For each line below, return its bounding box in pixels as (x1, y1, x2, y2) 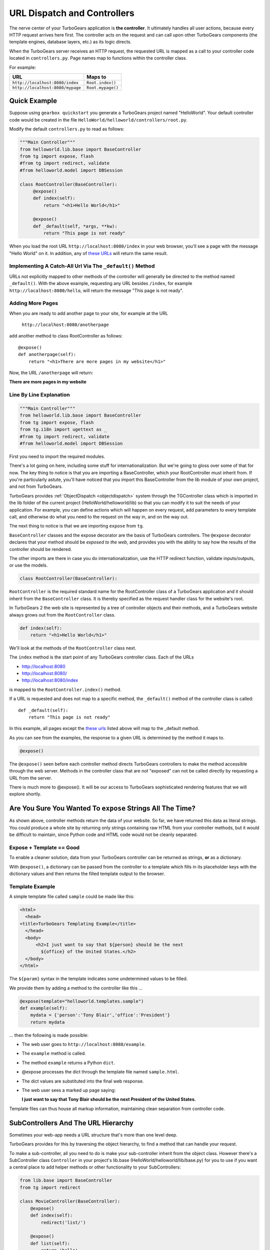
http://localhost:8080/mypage (12, 85, 81, 90)
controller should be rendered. (9, 546, 72, 552)
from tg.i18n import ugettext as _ (19, 426, 107, 432)
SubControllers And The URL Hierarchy (9, 1118, 133, 1127)
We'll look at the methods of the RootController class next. (9, 645, 136, 651)
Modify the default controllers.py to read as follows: (9, 126, 124, 132)
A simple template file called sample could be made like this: (9, 893, 134, 899)
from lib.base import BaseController (19, 1177, 112, 1183)
